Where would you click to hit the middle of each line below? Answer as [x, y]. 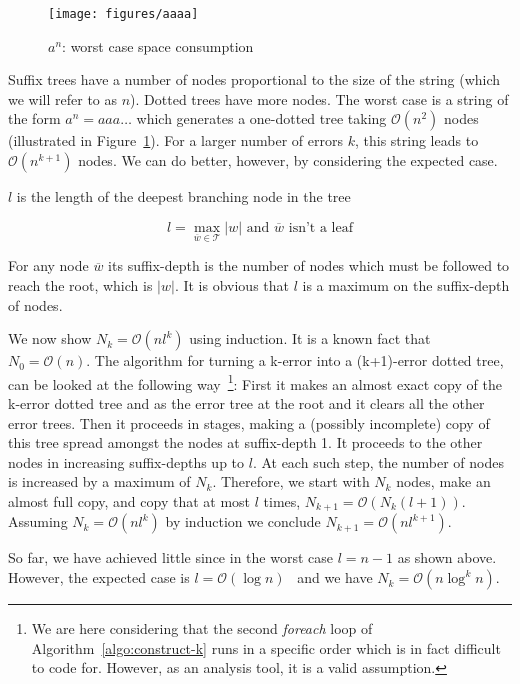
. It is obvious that [232, 285]
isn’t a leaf [320, 227]
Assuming [38, 521]
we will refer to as [63, 98]
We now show [50, 338]
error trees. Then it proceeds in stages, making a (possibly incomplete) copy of [249, 422]
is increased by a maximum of [99, 481]
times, [282, 501]
